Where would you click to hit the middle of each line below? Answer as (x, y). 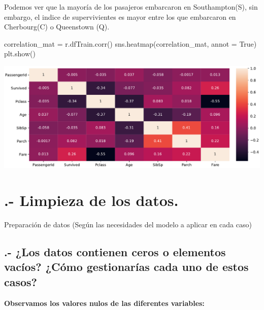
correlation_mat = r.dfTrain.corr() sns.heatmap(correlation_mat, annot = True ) (130, 43)
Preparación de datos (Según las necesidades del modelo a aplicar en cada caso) (128, 224)
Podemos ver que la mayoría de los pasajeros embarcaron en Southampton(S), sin (131, 7)
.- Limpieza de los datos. (91, 200)
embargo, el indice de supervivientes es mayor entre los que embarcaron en (120, 16)
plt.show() (20, 54)
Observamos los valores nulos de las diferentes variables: (104, 303)
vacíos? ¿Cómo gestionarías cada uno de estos (126, 267)
